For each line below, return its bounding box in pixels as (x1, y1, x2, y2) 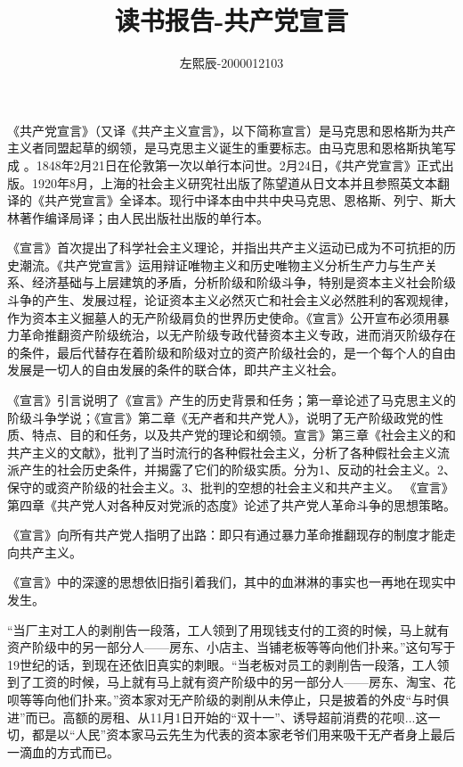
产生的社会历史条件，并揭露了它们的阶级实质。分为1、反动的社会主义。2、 (19, 460, 456, 479)
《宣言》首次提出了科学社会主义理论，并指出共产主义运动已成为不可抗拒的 (7, 238, 443, 257)
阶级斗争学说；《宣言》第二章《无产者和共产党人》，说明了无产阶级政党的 (7, 408, 431, 426)
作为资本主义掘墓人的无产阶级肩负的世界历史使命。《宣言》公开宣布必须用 (7, 308, 437, 326)
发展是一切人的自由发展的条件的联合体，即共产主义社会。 (7, 360, 344, 379)
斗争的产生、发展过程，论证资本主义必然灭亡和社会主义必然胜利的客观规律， (7, 291, 456, 309)
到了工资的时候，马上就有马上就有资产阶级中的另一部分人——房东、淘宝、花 (7, 672, 456, 691)
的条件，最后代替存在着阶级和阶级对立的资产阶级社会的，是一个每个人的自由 (7, 342, 456, 361)
